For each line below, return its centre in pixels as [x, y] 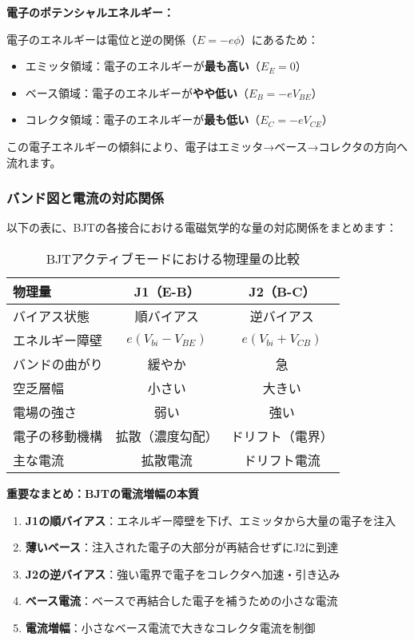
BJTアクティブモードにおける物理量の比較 [173, 258]
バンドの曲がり [58, 364]
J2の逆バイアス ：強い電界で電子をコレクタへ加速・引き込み [183, 573]
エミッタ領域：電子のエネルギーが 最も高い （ [143, 66]
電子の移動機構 [58, 436]
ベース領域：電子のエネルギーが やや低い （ [137, 92]
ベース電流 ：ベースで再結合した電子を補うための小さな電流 [181, 601]
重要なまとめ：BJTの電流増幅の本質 [103, 493]
